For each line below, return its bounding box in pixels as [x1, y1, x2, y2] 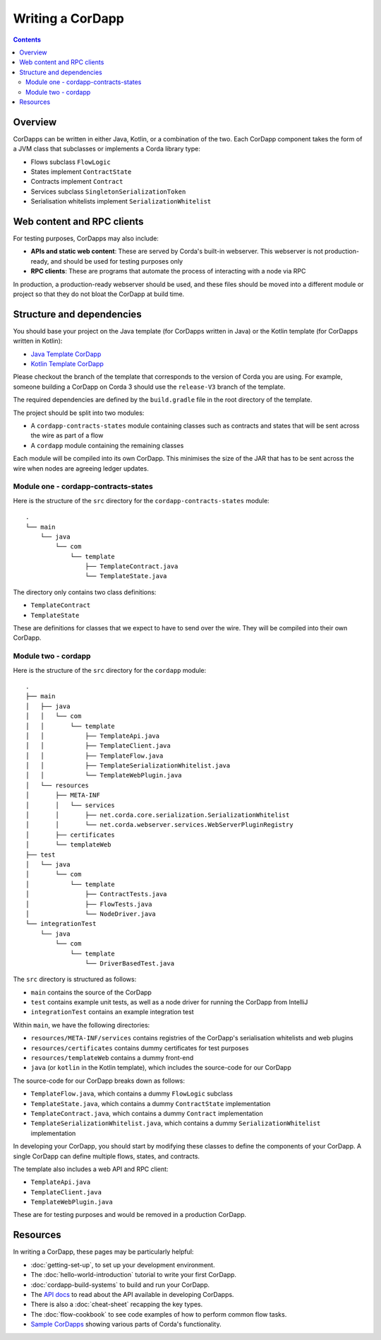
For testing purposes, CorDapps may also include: [13, 234, 159, 243]
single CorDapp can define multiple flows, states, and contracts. [13, 1152, 200, 1160]
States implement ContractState [30, 167, 132, 176]
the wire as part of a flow [30, 431, 104, 440]
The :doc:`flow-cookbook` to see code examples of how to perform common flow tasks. [30, 1310, 287, 1318]
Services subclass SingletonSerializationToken [30, 187, 186, 196]
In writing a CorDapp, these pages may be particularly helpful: [13, 1247, 194, 1256]
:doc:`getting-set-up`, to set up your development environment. [30, 1260, 215, 1269]
